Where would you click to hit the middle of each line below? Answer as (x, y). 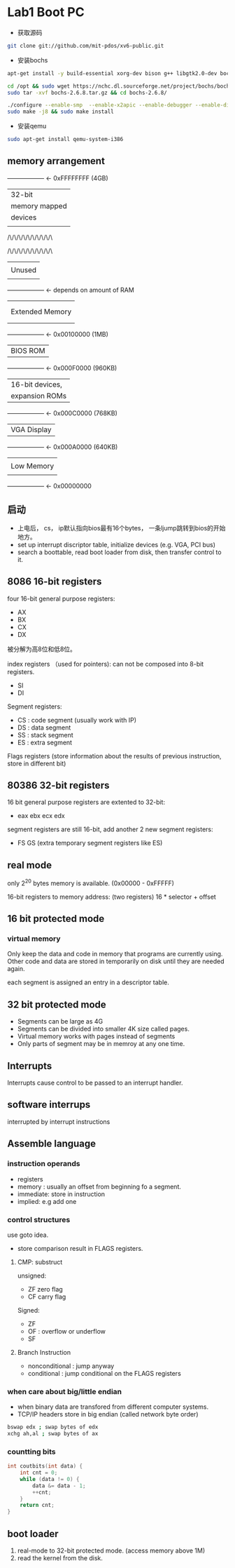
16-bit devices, (37, 384)
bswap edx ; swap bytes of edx (53, 1427)
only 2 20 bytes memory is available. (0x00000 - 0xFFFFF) (91, 883)
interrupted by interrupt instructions (59, 1121)
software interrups (49, 1105)
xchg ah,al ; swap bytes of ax (53, 1434)
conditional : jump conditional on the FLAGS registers (105, 1373)
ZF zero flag (45, 1289)
